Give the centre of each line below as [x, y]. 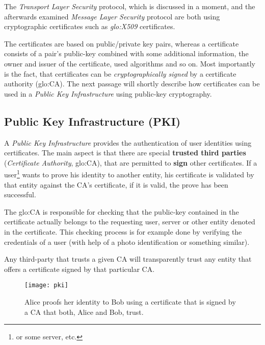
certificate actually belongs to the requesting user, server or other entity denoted [130, 222]
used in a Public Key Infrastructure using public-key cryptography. [108, 93]
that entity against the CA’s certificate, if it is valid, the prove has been [116, 184]
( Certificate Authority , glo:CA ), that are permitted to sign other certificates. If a [131, 162]
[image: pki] [46, 285]
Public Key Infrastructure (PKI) [92, 121]
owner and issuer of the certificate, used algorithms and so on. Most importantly [130, 63]
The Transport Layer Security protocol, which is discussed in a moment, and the [130, 6]
